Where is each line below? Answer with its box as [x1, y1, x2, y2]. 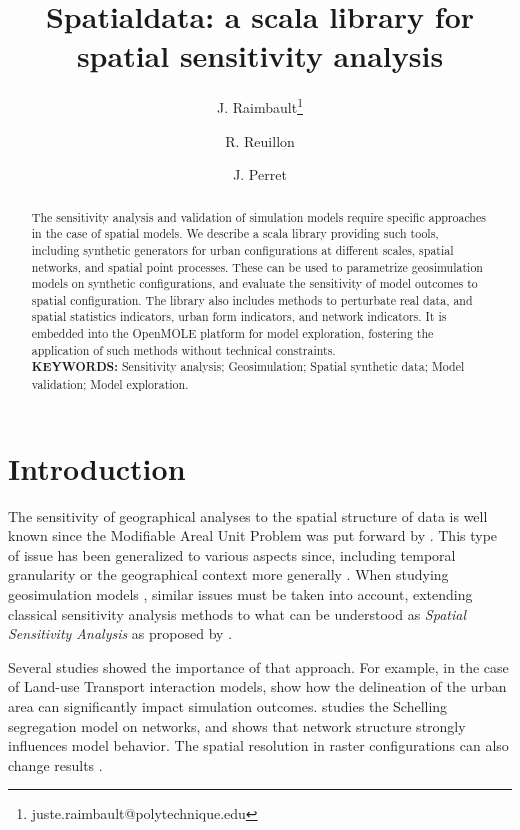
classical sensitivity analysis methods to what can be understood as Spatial [8, 603, 466, 624]
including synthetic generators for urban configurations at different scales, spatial [31, 241, 454, 258]
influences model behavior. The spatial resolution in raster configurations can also [8, 735, 509, 756]
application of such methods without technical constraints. [31, 341, 336, 358]
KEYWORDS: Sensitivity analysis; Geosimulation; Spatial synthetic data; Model [31, 358, 465, 376]
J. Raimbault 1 [217, 94, 303, 117]
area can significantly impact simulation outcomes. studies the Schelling [8, 696, 448, 717]
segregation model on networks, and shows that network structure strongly [8, 715, 466, 736]
